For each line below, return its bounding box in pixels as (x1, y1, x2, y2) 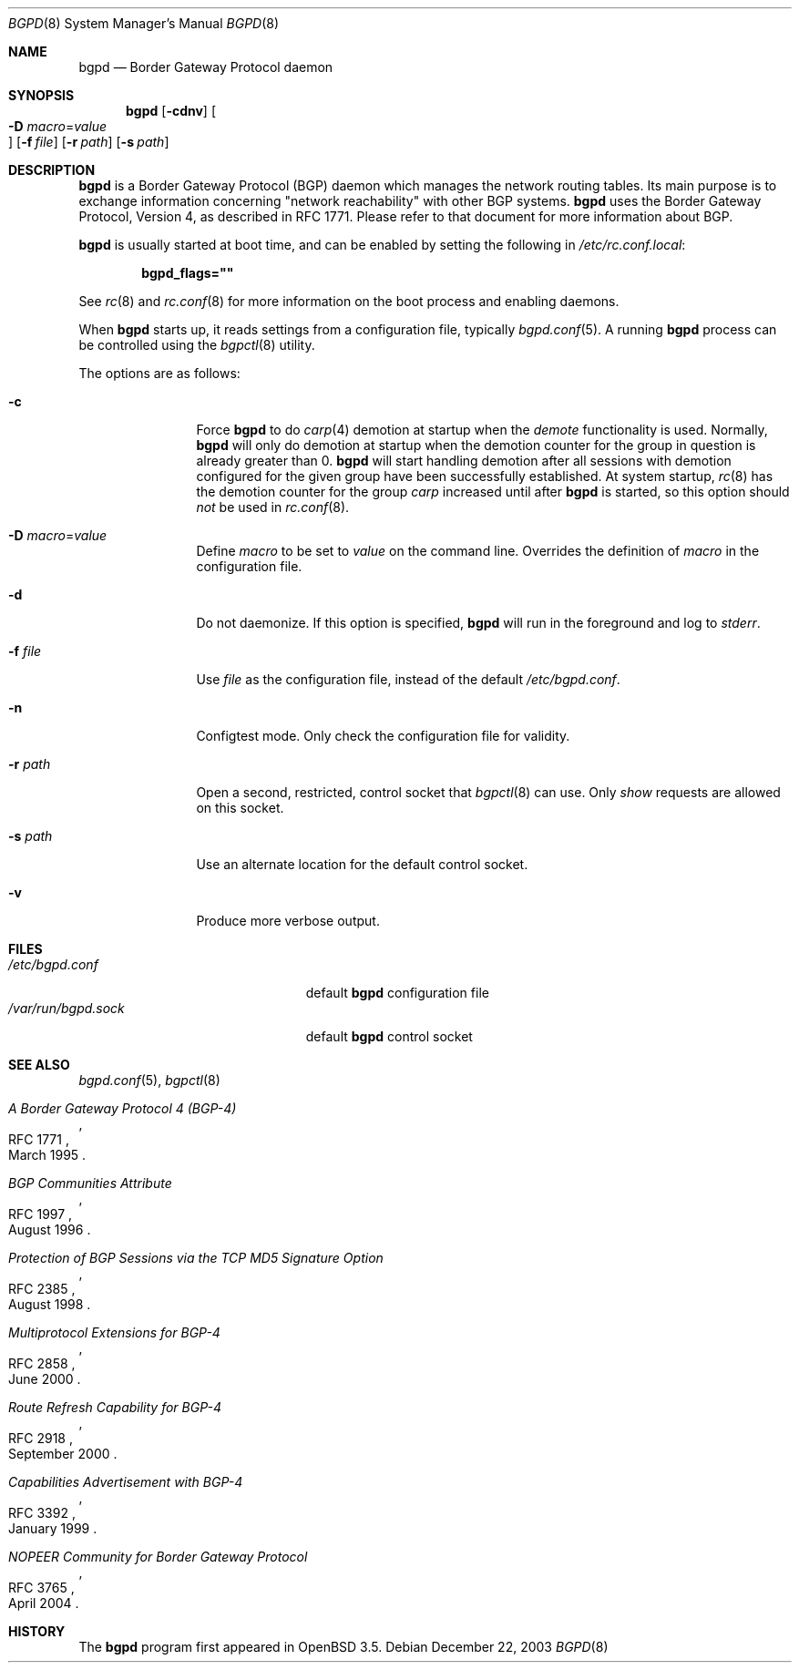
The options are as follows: (78, 365, 241, 381)
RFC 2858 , (8, 1356, 76, 1371)
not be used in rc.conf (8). (196, 499, 350, 515)
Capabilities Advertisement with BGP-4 (8, 1474, 243, 1490)
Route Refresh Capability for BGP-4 (8, 1399, 222, 1415)
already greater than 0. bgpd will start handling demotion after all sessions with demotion (196, 453, 732, 468)
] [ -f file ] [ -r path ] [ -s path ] (8, 134, 169, 149)
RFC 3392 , (8, 1505, 76, 1521)
